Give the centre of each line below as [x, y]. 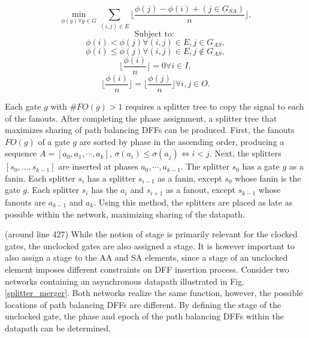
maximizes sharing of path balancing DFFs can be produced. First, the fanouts [150, 130]
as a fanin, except [190, 178]
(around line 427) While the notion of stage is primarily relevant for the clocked [151, 234]
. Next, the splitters [245, 153]
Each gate [23, 106]
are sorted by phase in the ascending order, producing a [182, 141]
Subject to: [154, 34]
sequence [21, 153]
